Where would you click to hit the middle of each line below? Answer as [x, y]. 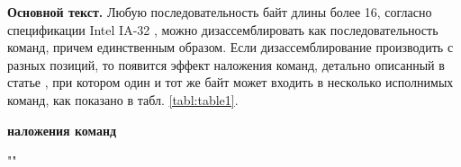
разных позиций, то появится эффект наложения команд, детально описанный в [226, 64]
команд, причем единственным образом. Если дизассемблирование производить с [230, 47]
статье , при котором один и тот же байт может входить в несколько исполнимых [230, 82]
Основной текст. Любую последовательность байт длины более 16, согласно [220, 12]
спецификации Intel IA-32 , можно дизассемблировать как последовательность [223, 29]
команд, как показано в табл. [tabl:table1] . [123, 99]
